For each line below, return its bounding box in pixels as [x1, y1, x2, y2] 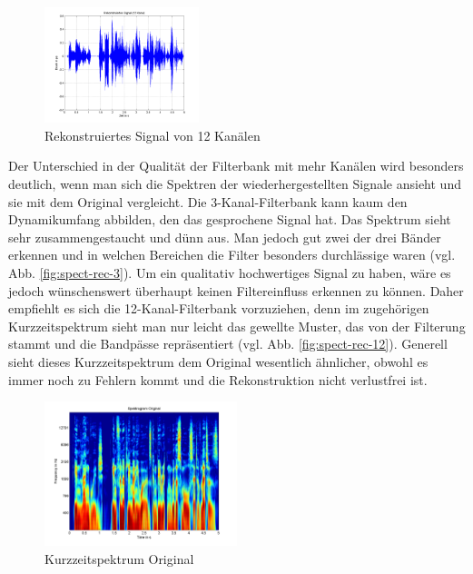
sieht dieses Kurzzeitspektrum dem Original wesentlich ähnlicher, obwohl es [8, 351, 429, 371]
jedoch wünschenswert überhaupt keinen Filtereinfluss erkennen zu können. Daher [8, 281, 464, 300]
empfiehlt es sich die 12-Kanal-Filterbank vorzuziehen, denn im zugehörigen [8, 299, 429, 318]
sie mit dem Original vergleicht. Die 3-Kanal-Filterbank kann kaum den [8, 192, 408, 211]
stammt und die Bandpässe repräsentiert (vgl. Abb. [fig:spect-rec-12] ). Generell [8, 334, 448, 353]
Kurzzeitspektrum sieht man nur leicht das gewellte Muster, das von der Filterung [8, 316, 466, 335]
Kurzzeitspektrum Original [44, 549, 194, 568]
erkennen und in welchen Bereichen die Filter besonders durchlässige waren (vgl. [8, 245, 456, 264]
